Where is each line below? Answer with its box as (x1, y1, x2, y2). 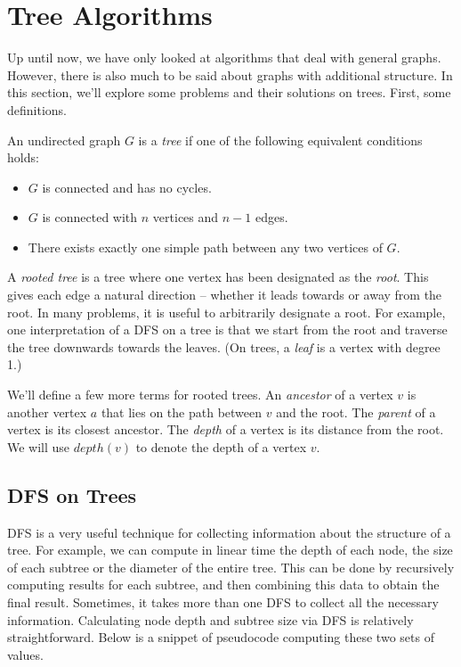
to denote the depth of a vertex (135, 437, 307, 456)
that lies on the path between (101, 402, 263, 421)
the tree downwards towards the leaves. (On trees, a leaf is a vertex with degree (7, 337, 441, 356)
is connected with (42, 208, 138, 226)
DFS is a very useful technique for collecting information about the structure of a (7, 523, 451, 541)
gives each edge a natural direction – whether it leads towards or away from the (7, 285, 442, 304)
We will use (7, 437, 70, 456)
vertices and (152, 208, 219, 226)
